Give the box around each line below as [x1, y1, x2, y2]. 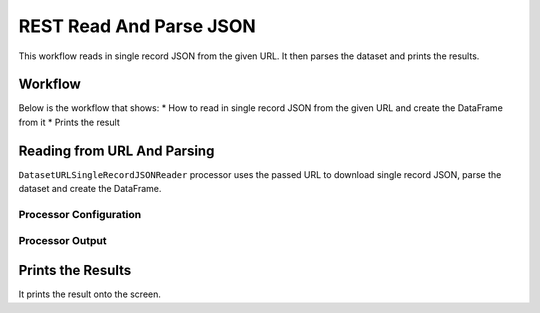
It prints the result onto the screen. [18, 288, 162, 300]
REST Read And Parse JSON [18, 15, 257, 37]
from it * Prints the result [18, 116, 120, 128]
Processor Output [18, 234, 107, 248]
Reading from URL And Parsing [18, 142, 215, 159]
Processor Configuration [18, 207, 142, 221]
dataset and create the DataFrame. [18, 183, 162, 195]
